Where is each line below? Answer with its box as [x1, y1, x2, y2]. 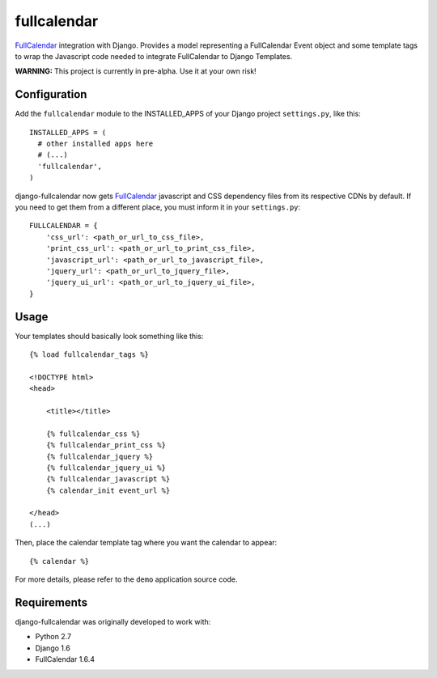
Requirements [15, 595, 88, 609]
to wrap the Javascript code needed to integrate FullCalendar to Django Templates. [15, 51, 293, 61]
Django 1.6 [35, 643, 70, 653]
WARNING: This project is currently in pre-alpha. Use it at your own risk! [15, 66, 257, 76]
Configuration [15, 87, 87, 101]
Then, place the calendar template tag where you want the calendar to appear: [15, 538, 278, 548]
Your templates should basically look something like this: [15, 331, 204, 341]
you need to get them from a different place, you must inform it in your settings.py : [15, 202, 301, 212]
